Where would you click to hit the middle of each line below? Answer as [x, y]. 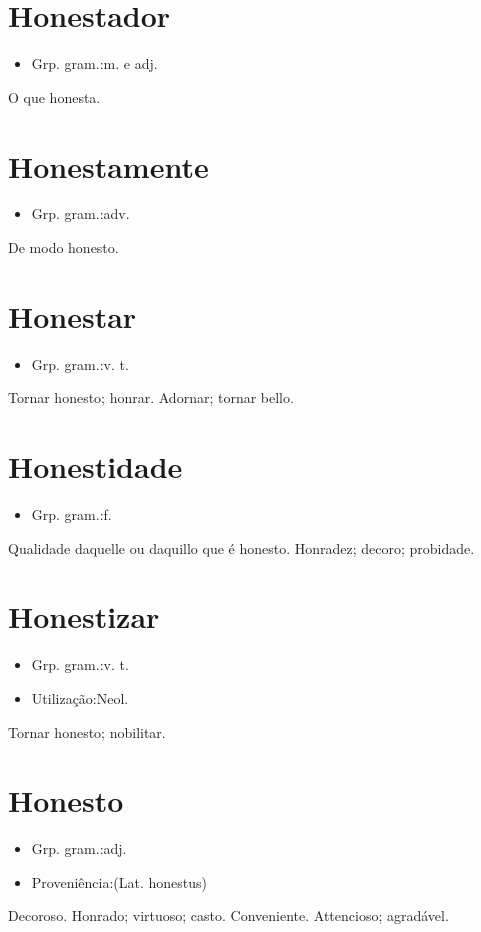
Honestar [72, 315]
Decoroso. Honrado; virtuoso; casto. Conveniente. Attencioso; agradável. [228, 915]
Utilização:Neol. [80, 697]
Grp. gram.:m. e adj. [94, 63]
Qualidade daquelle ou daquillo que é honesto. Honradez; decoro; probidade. [241, 547]
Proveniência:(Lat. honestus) [119, 881]
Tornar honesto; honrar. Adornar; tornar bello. [151, 397]
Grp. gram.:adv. [80, 213]
